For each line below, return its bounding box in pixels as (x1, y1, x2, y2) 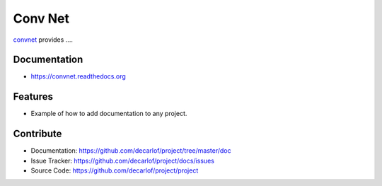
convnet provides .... (13, 35, 74, 44)
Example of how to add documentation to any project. (30, 110, 187, 118)
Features (13, 91, 53, 103)
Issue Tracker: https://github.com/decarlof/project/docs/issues (30, 156, 215, 165)
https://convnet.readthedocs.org (30, 72, 127, 81)
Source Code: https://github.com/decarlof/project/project (30, 166, 199, 175)
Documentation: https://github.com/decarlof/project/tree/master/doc (30, 146, 231, 155)
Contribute (13, 128, 62, 140)
